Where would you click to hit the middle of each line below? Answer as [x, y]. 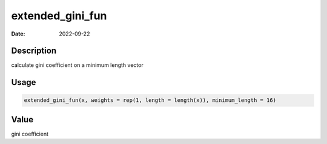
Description [34, 51]
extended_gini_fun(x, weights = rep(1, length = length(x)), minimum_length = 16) [150, 100]
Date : [18, 34]
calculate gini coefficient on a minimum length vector [77, 65]
